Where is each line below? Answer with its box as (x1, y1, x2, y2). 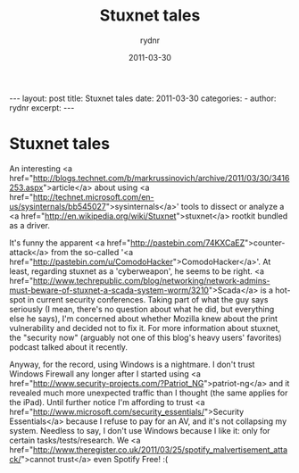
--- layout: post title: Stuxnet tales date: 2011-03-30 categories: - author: (9, 93, 277, 104)
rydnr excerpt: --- (9, 102, 75, 112)
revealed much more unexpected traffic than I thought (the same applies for (9, 387, 288, 398)
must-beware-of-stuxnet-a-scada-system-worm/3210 (9, 285, 210, 295)
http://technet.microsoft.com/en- (32, 191, 154, 202)
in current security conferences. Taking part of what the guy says (27, 294, 269, 304)
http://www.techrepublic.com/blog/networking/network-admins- (32, 275, 270, 286)
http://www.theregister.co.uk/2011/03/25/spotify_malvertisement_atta (32, 444, 288, 455)
